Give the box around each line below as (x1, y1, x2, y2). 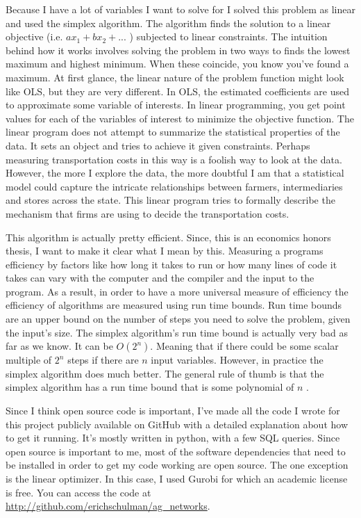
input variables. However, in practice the (151, 353, 324, 367)
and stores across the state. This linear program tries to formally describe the (6, 193, 335, 207)
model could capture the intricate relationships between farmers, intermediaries (6, 179, 343, 193)
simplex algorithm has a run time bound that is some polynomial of (6, 380, 294, 394)
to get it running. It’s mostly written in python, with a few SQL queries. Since (6, 430, 340, 445)
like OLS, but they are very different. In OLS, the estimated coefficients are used (6, 83, 350, 98)
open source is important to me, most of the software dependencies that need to (6, 444, 346, 458)
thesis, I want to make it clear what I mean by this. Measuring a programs (6, 243, 324, 258)
